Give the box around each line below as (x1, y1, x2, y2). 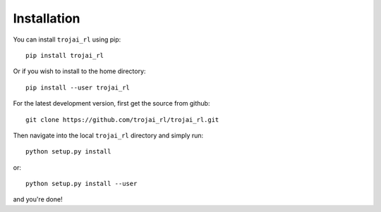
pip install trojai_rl (25, 51, 104, 59)
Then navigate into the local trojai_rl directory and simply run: (13, 131, 204, 139)
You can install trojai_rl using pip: (13, 35, 121, 44)
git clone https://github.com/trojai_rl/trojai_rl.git (25, 116, 219, 123)
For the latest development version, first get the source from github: (13, 99, 210, 108)
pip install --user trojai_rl (25, 83, 131, 92)
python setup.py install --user (25, 180, 138, 188)
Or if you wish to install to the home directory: (13, 67, 146, 75)
